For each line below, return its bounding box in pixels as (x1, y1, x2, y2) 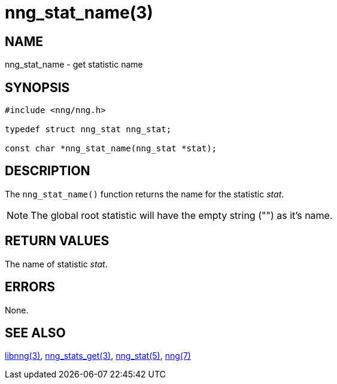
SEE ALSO (5, 325, 66, 340)
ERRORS (5, 279, 56, 295)
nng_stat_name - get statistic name (5, 59, 143, 70)
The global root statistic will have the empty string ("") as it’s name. (31, 209, 333, 221)
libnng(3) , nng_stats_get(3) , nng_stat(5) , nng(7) (5, 351, 191, 361)
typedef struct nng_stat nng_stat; (5, 124, 172, 135)
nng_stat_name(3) (5, 2, 153, 23)
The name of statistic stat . (5, 258, 108, 269)
